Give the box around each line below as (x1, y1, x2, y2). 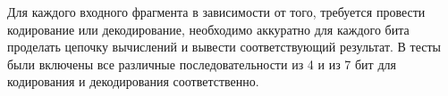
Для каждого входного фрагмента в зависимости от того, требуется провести (7, 3, 426, 20)
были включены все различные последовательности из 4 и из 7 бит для (7, 54, 396, 73)
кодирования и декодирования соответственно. (7, 72, 259, 91)
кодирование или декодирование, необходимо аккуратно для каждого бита (7, 20, 410, 38)
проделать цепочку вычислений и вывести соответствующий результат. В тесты (7, 37, 442, 56)
